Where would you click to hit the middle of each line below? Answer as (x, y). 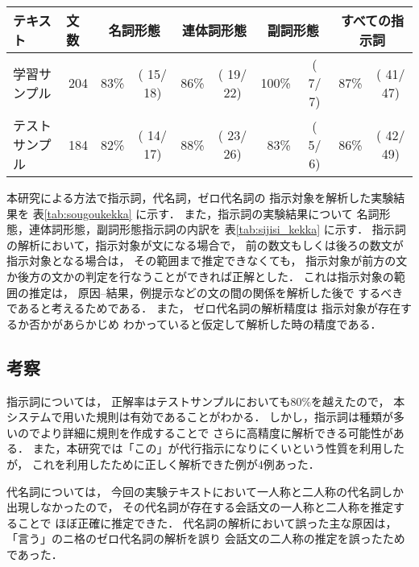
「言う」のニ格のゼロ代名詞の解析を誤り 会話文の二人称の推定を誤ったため (206, 538)
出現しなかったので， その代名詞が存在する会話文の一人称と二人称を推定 (200, 507)
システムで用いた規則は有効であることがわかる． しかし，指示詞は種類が (200, 417)
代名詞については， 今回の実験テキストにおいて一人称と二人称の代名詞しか (205, 491)
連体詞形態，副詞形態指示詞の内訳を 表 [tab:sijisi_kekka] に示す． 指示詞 (217, 229)
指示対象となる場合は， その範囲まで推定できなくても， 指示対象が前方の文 (207, 261)
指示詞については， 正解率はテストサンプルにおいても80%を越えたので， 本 (206, 401)
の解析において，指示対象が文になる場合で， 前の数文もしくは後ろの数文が (205, 244)
